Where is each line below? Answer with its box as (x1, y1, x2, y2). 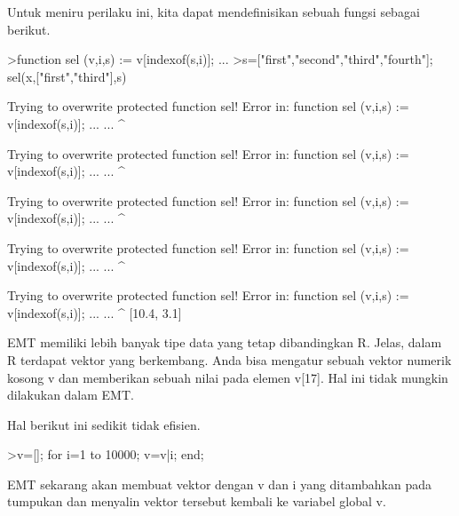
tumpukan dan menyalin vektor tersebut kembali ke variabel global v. (7, 492, 386, 511)
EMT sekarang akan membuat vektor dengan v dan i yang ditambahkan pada (7, 474, 431, 493)
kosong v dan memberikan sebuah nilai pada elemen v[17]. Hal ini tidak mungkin (7, 368, 448, 386)
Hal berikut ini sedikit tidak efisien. (7, 415, 201, 433)
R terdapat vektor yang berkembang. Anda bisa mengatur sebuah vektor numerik (7, 350, 452, 369)
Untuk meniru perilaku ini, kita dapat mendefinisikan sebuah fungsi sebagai (7, 3, 420, 20)
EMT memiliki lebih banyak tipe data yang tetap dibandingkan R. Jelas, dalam (7, 333, 442, 352)
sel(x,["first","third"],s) (7, 67, 127, 85)
